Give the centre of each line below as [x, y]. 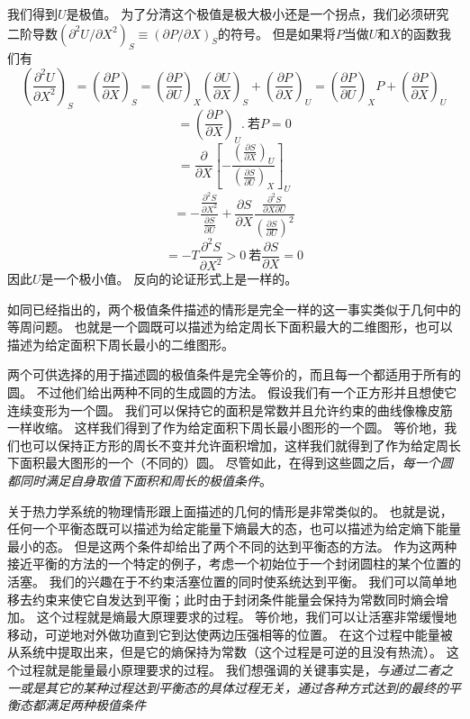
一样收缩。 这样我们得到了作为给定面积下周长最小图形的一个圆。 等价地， [226, 428]
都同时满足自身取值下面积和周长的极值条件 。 [140, 481]
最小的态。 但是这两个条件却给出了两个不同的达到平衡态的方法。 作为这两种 [232, 546]
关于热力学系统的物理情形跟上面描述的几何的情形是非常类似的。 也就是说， [230, 510]
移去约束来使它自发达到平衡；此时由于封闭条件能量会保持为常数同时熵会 [221, 599]
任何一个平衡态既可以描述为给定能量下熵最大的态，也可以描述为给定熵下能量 [234, 528]
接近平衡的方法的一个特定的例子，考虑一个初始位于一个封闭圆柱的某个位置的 [234, 564]
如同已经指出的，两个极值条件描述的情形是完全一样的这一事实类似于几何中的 [234, 309]
